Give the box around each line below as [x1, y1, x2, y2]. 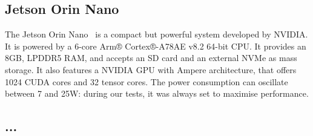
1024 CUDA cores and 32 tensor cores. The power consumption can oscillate [5, 75, 288, 88]
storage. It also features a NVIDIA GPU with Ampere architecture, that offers [5, 63, 297, 76]
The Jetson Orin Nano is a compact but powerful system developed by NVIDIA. [5, 28, 308, 40]
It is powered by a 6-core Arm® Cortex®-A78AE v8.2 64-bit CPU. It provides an [5, 39, 306, 52]
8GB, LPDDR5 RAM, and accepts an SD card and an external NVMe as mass [5, 51, 297, 64]
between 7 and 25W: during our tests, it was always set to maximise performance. [5, 87, 309, 100]
